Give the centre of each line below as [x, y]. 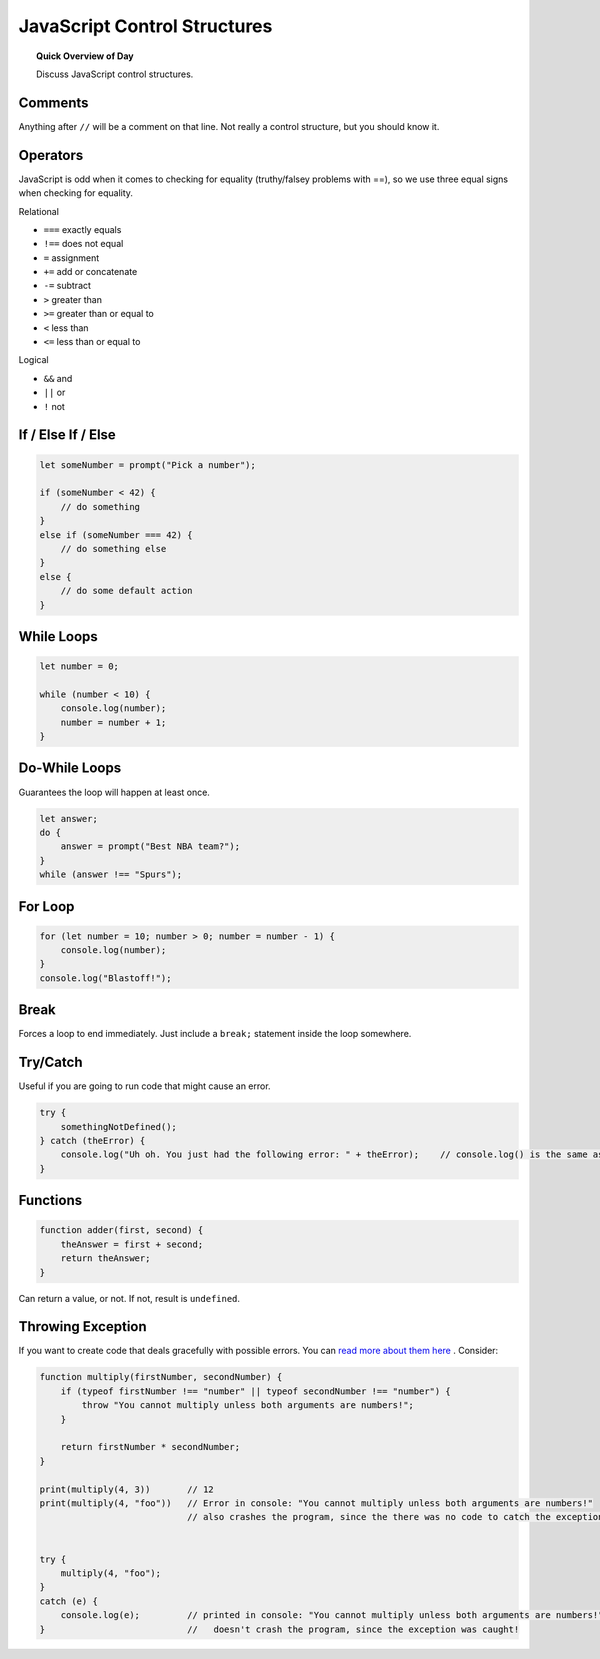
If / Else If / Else [67, 435]
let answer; [69, 818]
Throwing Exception [82, 1326]
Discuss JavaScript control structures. [115, 74]
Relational [39, 211]
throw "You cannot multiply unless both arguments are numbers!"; [248, 1405]
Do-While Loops [70, 768]
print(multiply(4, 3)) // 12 [126, 1489]
